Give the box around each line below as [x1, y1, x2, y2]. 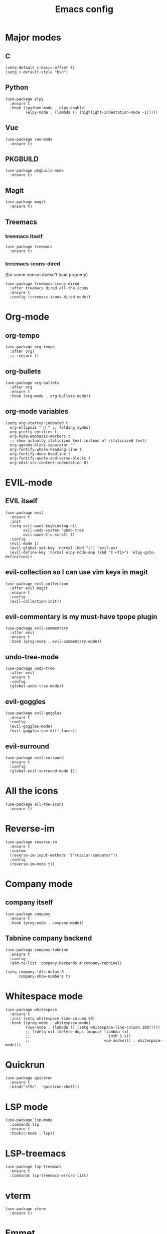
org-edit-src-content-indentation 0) [10, 460, 89, 465]
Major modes [5, 32, 61, 43]
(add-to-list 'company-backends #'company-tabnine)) [10, 960, 122, 966]
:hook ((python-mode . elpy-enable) [10, 105, 86, 110]
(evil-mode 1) [10, 541, 39, 546]
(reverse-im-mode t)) [10, 862, 55, 867]
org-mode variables [5, 407, 69, 416]
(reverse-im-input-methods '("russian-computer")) [10, 853, 118, 858]
